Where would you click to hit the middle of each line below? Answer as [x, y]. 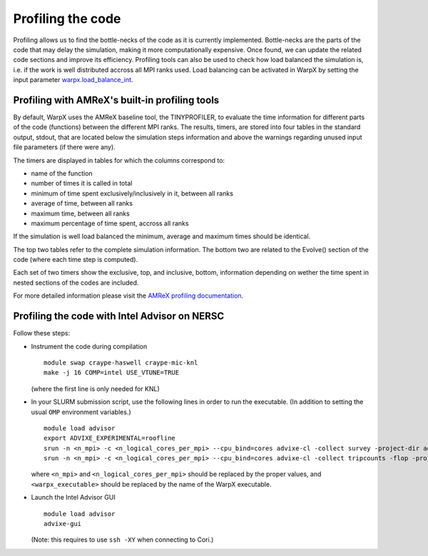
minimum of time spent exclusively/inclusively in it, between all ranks [132, 193]
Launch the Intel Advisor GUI [73, 497]
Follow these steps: [42, 333]
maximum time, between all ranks [80, 213]
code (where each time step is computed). [76, 260]
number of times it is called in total [82, 183]
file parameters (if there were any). [64, 147]
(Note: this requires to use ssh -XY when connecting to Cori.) [122, 540]
